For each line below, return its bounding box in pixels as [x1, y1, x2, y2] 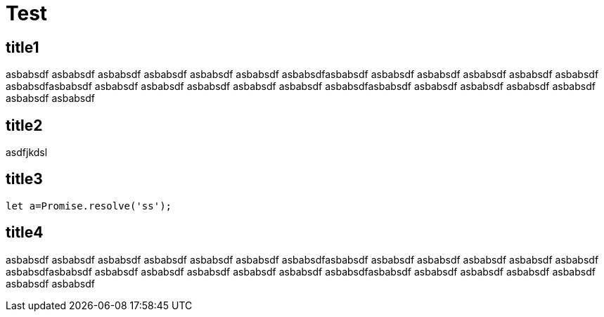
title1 [6, 38, 39, 56]
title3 [6, 170, 43, 188]
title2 [6, 116, 43, 134]
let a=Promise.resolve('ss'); [6, 200, 172, 212]
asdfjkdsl [6, 146, 48, 159]
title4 [6, 224, 44, 242]
